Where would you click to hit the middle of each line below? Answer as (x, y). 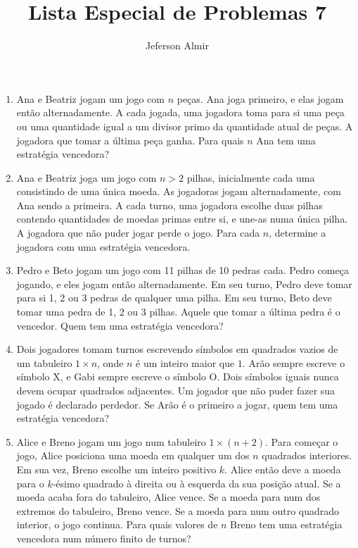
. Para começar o (302, 441)
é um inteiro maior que (185, 362)
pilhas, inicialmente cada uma (251, 177)
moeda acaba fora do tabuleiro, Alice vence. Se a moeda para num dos (168, 497)
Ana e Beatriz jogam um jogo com (90, 98)
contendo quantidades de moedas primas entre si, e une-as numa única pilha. (182, 219)
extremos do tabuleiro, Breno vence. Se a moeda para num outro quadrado (178, 510)
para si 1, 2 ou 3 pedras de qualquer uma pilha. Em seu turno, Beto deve (174, 298)
